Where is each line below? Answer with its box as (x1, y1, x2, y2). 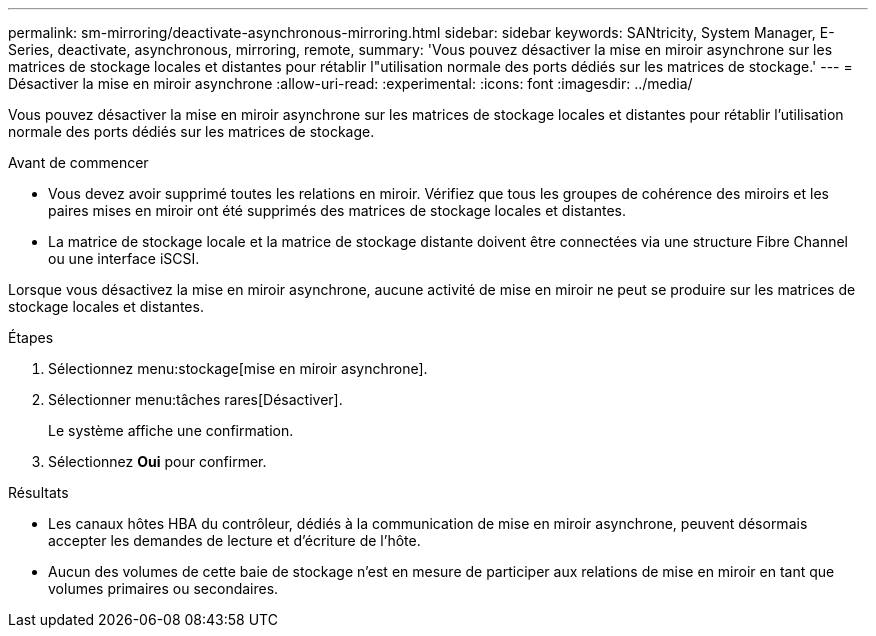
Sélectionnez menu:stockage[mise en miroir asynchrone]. (48, 360, 428, 377)
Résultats (8, 484, 69, 501)
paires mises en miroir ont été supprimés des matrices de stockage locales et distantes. (48, 202, 627, 219)
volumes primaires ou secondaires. (48, 580, 279, 597)
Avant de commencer (8, 154, 149, 171)
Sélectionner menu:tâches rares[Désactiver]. (48, 391, 343, 408)
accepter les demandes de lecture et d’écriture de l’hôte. (48, 532, 421, 549)
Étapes (8, 329, 54, 346)
